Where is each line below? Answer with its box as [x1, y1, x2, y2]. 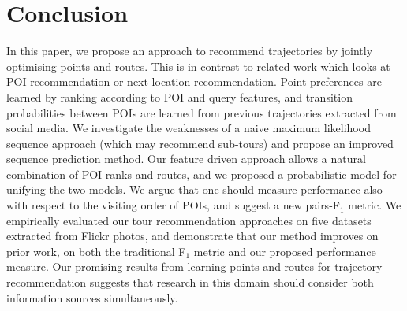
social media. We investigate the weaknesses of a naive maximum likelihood [6, 120, 371, 136]
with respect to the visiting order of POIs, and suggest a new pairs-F [6, 197, 340, 213]
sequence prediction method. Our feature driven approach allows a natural [6, 150, 366, 167]
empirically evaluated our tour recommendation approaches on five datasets [6, 212, 372, 228]
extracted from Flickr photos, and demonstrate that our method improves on [6, 228, 379, 244]
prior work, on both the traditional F [6, 243, 186, 259]
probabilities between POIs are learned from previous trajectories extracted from [6, 104, 397, 120]
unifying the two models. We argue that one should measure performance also [6, 181, 383, 198]
